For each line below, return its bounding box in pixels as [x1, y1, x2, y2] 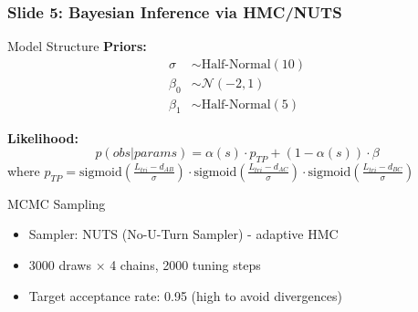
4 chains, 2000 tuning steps [110, 255, 261, 275]
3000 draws [28, 255, 91, 275]
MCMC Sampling [7, 193, 106, 213]
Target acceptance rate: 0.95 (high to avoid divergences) [28, 286, 342, 305]
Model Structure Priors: [7, 36, 147, 56]
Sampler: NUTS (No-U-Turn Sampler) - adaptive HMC [28, 224, 339, 244]
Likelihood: [7, 128, 78, 147]
